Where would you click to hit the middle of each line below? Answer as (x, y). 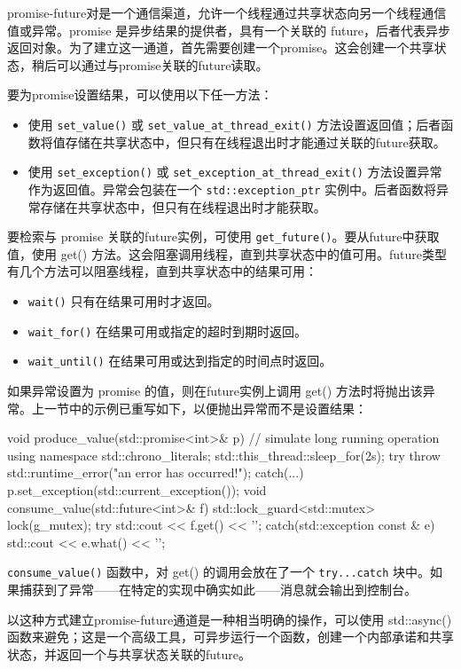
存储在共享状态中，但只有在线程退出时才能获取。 (183, 206)
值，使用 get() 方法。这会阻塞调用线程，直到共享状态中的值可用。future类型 (227, 253)
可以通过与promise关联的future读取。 (162, 64)
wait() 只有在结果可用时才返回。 (124, 300)
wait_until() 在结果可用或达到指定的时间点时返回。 (180, 361)
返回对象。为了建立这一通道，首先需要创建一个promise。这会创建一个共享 (221, 47)
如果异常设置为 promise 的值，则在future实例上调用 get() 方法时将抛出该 (215, 390)
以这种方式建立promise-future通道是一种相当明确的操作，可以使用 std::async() (230, 619)
